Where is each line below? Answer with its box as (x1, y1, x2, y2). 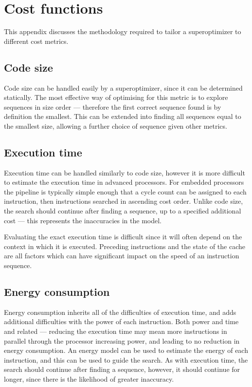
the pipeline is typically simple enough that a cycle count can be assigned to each (4, 186, 247, 196)
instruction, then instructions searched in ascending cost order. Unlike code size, (4, 196, 243, 206)
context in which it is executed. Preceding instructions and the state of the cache (4, 241, 245, 251)
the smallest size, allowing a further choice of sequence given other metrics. (4, 120, 227, 131)
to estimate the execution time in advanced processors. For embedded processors (4, 177, 244, 187)
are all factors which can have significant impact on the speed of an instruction (4, 251, 239, 261)
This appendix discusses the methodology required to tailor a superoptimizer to (4, 26, 241, 37)
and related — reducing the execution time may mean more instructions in (4, 326, 227, 336)
